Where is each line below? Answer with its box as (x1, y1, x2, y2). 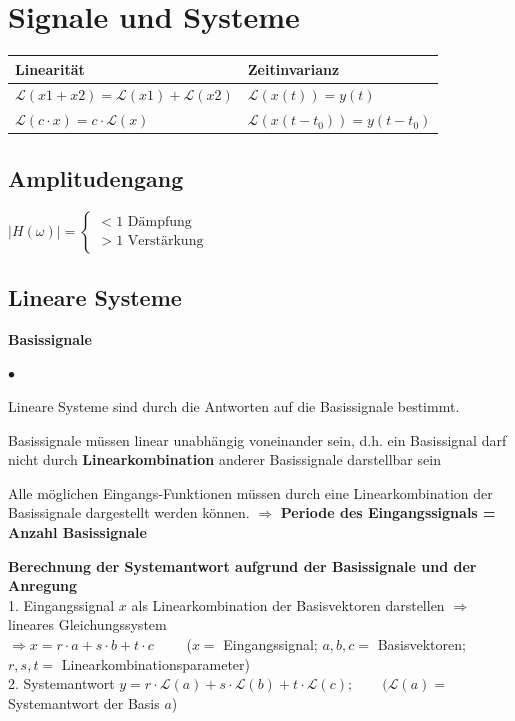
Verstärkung (127, 234, 204, 249)
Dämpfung (127, 215, 192, 230)
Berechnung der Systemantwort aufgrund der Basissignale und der (8, 555, 477, 576)
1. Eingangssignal (8, 594, 115, 615)
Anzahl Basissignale (8, 521, 147, 542)
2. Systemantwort (8, 673, 115, 694)
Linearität (15, 58, 85, 79)
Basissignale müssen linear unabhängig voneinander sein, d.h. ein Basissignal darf (8, 429, 507, 450)
